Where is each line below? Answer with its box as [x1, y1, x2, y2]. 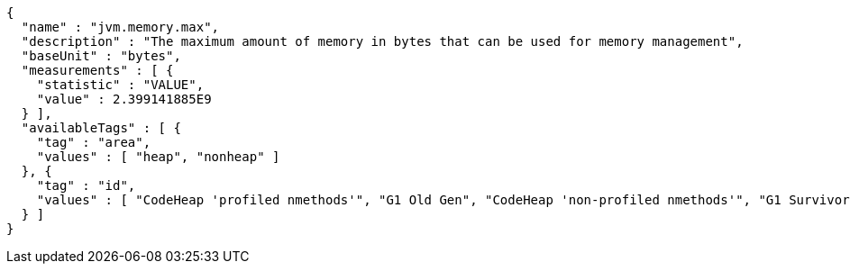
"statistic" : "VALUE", [36, 77, 205, 92]
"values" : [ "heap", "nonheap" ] [36, 149, 280, 164]
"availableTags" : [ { [21, 121, 181, 135]
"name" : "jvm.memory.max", [21, 20, 220, 34]
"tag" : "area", [36, 135, 151, 149]
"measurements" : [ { [21, 63, 174, 77]
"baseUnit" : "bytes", [21, 49, 181, 63]
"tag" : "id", [36, 178, 136, 193]
